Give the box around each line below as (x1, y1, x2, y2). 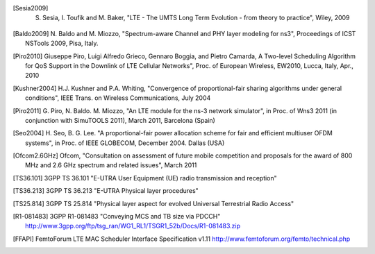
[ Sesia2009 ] (12, 4, 49, 12)
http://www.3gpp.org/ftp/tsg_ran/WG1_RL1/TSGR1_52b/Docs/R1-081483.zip (25, 222, 241, 230)
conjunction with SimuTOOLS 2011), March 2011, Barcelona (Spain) (25, 116, 215, 124)
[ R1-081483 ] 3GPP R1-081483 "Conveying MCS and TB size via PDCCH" (12, 212, 221, 221)
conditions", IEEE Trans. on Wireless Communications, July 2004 (25, 94, 211, 102)
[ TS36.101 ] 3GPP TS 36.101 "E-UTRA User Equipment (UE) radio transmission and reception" (12, 173, 277, 182)
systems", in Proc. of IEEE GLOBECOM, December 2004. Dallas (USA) (25, 139, 225, 147)
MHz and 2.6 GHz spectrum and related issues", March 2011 (25, 161, 197, 169)
